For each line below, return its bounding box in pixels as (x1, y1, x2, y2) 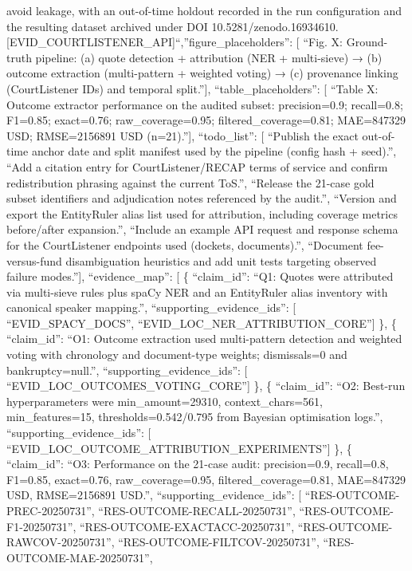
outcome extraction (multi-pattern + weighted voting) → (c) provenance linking (6, 65, 398, 81)
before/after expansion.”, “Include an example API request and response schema (6, 221, 398, 238)
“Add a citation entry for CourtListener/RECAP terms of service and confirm (6, 158, 388, 175)
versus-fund (6, 252, 62, 269)
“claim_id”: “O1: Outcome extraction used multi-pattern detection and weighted (6, 330, 402, 347)
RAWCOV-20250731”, (6, 534, 115, 550)
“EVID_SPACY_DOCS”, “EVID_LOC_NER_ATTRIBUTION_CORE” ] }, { (6, 314, 397, 331)
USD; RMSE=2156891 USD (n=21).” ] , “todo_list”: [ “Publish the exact (6, 127, 359, 144)
